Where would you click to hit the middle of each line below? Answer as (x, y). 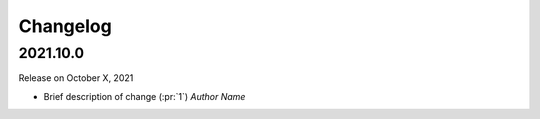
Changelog (65, 26)
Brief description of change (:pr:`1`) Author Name (144, 96)
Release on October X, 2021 (76, 78)
